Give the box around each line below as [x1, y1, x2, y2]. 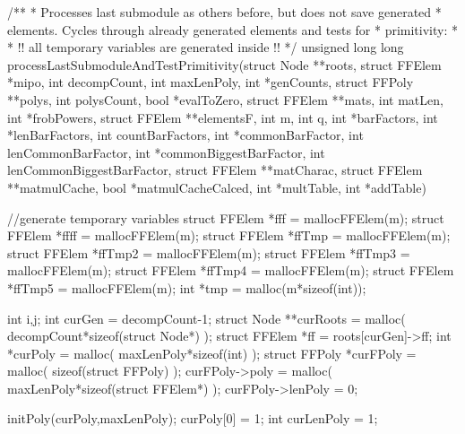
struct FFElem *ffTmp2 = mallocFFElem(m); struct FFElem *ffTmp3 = [7, 243, 410, 262]
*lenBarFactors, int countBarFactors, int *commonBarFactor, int [7, 126, 364, 144]
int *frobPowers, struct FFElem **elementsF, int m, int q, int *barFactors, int [7, 108, 438, 126]
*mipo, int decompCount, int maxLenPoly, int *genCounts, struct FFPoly [7, 73, 414, 91]
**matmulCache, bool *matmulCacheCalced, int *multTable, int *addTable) [7, 178, 426, 196]
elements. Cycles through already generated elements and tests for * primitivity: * [7, 20, 458, 39]
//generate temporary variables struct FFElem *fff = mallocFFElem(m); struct [7, 208, 444, 227]
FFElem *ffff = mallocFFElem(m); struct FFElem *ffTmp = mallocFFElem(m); [7, 226, 451, 245]
